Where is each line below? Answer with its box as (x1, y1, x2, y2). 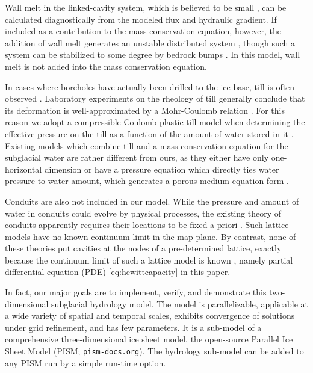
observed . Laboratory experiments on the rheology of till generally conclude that (5, 92, 305, 105)
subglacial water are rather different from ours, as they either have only (5, 151, 269, 164)
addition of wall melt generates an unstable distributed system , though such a (5, 36, 296, 49)
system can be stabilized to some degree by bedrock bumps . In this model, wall (5, 48, 300, 61)
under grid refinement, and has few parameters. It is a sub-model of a (5, 321, 262, 333)
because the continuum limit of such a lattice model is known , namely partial (5, 253, 293, 266)
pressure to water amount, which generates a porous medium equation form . (5, 174, 289, 187)
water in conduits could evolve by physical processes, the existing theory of (5, 206, 282, 219)
